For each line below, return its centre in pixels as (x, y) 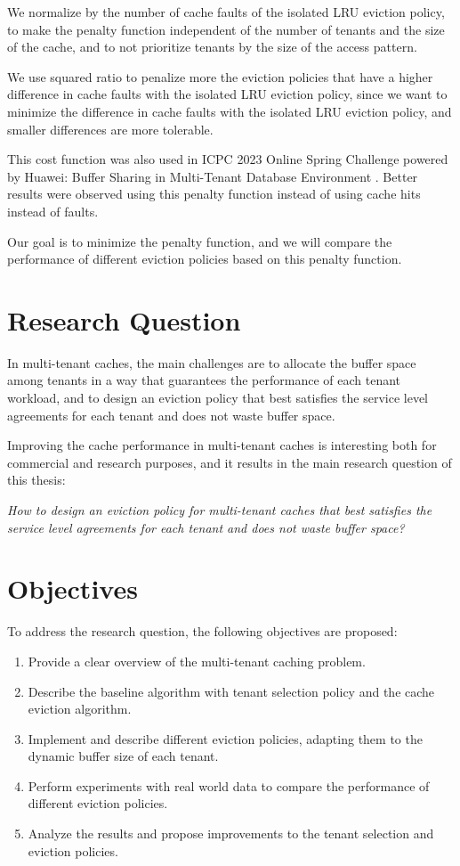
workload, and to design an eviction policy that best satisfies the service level (218, 398)
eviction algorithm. (80, 709)
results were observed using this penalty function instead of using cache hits (214, 194)
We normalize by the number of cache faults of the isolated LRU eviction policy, (226, 12)
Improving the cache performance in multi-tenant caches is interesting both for (222, 445)
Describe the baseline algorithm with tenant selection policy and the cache (231, 691)
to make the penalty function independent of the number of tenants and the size (226, 29)
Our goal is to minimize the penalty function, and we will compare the (200, 241)
